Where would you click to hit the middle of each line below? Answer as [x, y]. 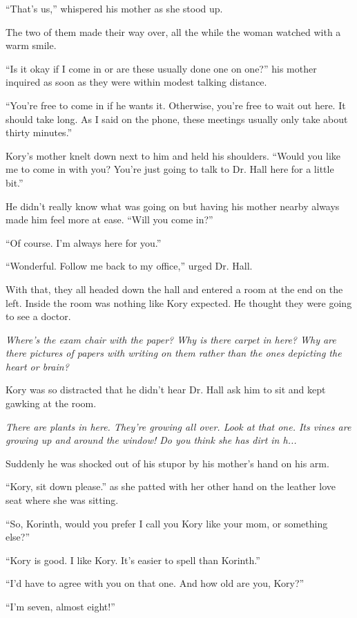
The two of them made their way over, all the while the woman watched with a [173, 31]
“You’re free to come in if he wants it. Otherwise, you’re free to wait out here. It [176, 105]
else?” [18, 537]
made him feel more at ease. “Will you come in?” [109, 219]
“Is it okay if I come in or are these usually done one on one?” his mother [161, 68]
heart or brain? [37, 366]
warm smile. [31, 45]
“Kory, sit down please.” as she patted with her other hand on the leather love [171, 486]
